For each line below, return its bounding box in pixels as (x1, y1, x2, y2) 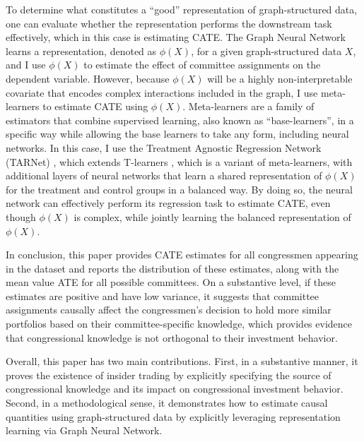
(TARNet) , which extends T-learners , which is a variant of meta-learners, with (6, 154, 353, 169)
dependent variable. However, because (6, 71, 170, 85)
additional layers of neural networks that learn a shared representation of (6, 168, 322, 183)
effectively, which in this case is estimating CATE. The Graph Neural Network (6, 30, 346, 44)
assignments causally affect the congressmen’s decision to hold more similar (6, 302, 331, 317)
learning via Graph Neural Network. (6, 423, 163, 438)
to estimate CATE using (42, 99, 148, 114)
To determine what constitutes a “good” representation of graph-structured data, (6, 2, 358, 16)
